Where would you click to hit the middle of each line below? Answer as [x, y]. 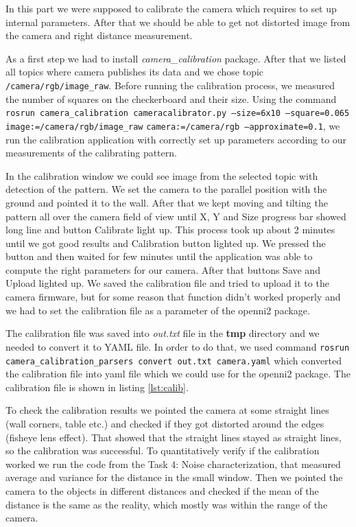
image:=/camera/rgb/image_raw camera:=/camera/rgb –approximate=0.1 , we [173, 125]
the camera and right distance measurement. [99, 35]
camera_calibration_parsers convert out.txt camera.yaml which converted [174, 360]
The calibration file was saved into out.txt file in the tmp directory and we [163, 333]
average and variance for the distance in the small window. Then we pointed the [174, 477]
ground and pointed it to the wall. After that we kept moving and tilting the [167, 202]
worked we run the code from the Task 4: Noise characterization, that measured [173, 464]
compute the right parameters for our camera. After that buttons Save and [163, 269]
